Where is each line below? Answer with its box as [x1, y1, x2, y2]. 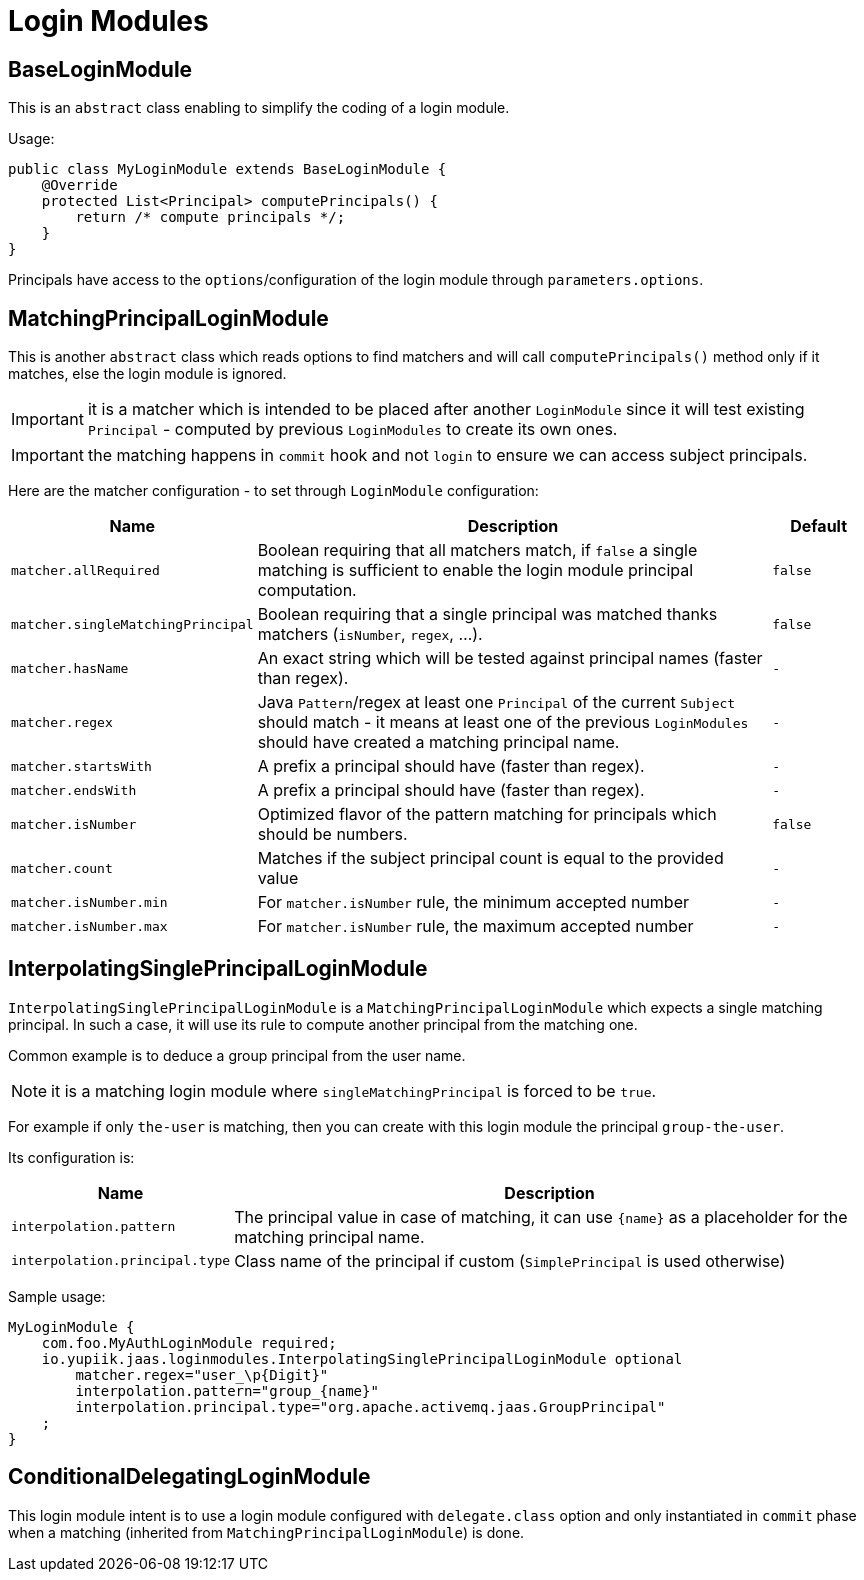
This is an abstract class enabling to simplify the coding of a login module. [8, 99, 510, 117]
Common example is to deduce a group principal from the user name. [8, 1046, 466, 1064]
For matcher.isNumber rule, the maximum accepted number [257, 916, 694, 937]
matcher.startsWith [11, 758, 152, 774]
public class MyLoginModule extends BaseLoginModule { [8, 161, 447, 178]
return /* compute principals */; [75, 209, 346, 226]
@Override [41, 177, 118, 194]
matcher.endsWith [11, 782, 137, 798]
